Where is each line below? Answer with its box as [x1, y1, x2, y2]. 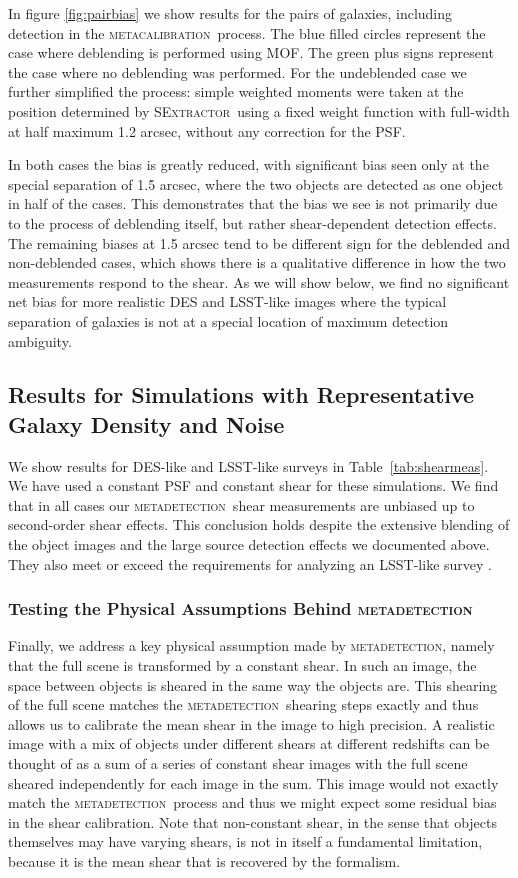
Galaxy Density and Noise [8, 408, 285, 439]
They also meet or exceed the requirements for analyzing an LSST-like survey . [8, 553, 492, 574]
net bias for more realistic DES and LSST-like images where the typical [8, 291, 447, 312]
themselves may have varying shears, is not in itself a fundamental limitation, [8, 831, 483, 852]
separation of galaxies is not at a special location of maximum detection [8, 310, 449, 331]
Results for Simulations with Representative [8, 379, 475, 410]
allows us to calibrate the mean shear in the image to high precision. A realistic [8, 713, 495, 734]
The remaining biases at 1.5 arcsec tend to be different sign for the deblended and [8, 232, 511, 253]
